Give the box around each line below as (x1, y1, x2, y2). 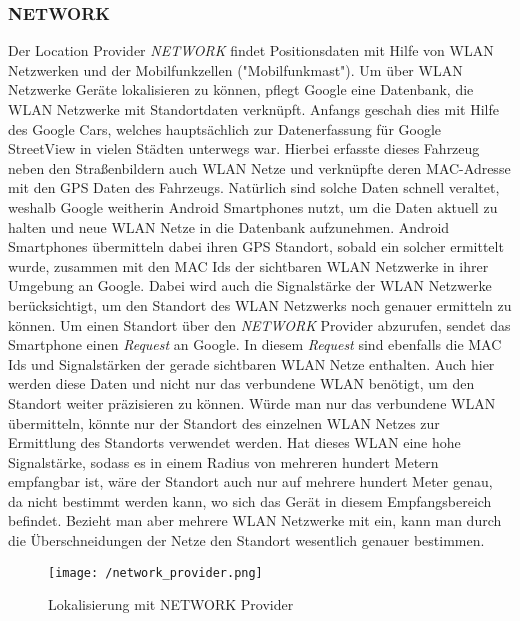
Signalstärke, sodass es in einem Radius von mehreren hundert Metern (8, 451, 439, 472)
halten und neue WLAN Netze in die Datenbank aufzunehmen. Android (8, 216, 450, 237)
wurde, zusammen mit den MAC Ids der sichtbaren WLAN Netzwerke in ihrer (8, 255, 489, 276)
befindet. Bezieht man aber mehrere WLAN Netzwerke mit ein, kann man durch (8, 510, 502, 531)
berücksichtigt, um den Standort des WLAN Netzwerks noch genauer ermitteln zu (8, 294, 512, 315)
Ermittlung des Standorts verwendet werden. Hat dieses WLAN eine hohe (8, 432, 461, 453)
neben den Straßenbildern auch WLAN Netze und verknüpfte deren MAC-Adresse (8, 157, 511, 178)
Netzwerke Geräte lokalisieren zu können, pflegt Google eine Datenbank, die (8, 79, 474, 100)
